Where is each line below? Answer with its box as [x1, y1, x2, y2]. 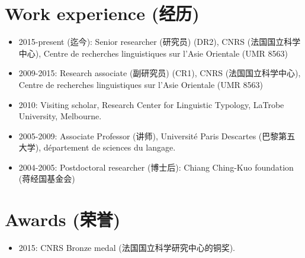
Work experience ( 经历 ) [5, 1, 200, 25]
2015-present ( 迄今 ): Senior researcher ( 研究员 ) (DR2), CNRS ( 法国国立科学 [18, 35, 301, 48]
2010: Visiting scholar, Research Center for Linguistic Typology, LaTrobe [18, 98, 284, 110]
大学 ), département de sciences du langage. [18, 141, 176, 154]
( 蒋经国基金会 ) [18, 172, 75, 185]
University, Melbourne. [18, 110, 102, 122]
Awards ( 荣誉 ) [5, 207, 121, 231]
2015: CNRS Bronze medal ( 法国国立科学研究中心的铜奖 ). [18, 241, 235, 254]
